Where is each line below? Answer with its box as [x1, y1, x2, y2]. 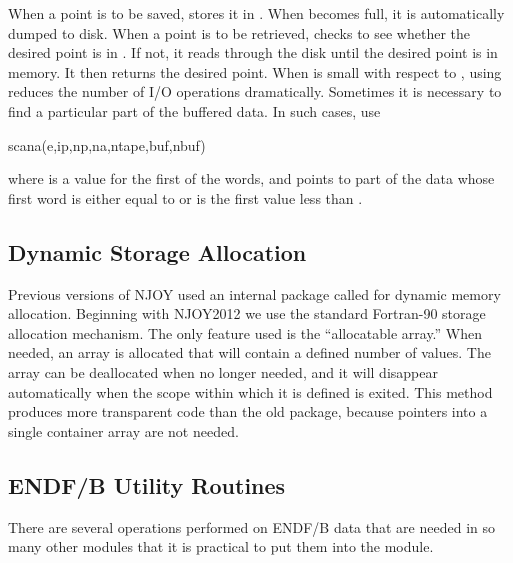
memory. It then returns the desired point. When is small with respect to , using [8, 61, 502, 82]
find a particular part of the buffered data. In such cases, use [8, 100, 381, 121]
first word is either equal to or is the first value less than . [8, 187, 363, 208]
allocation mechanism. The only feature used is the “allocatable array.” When [8, 322, 483, 343]
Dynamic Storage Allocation [8, 236, 307, 267]
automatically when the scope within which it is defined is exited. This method [8, 381, 493, 402]
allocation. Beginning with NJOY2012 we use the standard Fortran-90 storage [8, 303, 486, 324]
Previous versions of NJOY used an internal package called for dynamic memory [8, 283, 501, 304]
